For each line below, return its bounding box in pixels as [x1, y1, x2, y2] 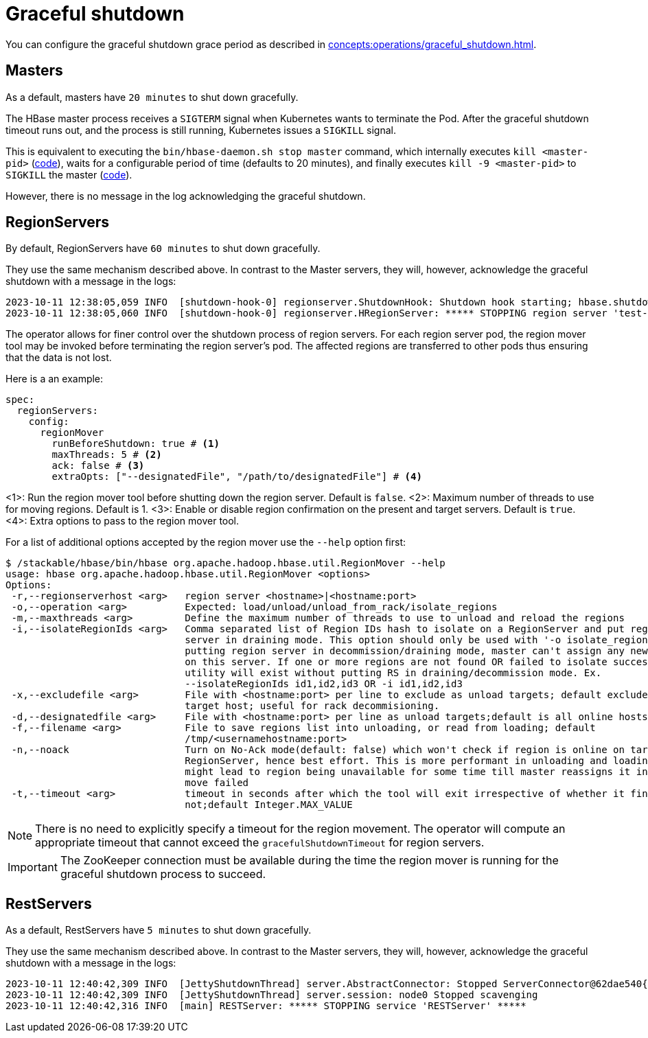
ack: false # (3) [51, 460, 145, 472]
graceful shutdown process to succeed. [60, 867, 266, 881]
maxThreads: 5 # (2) [51, 449, 162, 461]
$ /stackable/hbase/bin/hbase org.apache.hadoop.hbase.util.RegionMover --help [5, 557, 445, 569]
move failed [185, 777, 249, 789]
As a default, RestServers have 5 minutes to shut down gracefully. [5, 924, 312, 936]
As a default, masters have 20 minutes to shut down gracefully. [5, 91, 299, 103]
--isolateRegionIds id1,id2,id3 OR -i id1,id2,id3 [185, 678, 463, 690]
